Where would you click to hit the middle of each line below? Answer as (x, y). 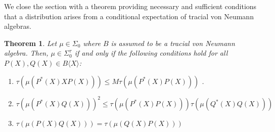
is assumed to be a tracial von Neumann (173, 43)
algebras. (18, 26)
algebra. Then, (26, 53)
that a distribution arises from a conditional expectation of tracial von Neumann (129, 16)
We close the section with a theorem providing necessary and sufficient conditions (130, 6)
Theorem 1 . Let (31, 43)
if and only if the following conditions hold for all (151, 53)
